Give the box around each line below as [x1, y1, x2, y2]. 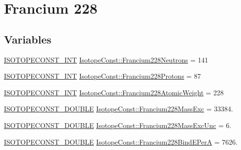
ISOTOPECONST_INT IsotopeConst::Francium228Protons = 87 [4, 71, 201, 81]
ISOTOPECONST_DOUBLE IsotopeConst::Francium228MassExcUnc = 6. [4, 120, 232, 130]
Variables [4, 31, 52, 46]
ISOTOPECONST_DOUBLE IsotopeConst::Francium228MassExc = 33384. [4, 104, 233, 114]
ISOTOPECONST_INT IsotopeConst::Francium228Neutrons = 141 [4, 54, 208, 64]
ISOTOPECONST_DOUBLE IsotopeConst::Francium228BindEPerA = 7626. [4, 136, 238, 147]
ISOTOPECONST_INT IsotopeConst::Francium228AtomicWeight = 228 [4, 87, 224, 97]
